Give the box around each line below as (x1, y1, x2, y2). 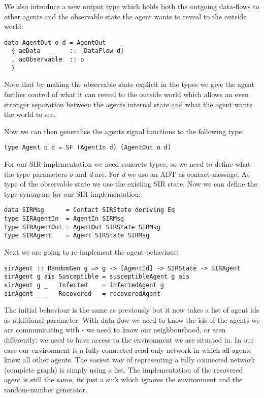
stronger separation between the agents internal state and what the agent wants (4, 99, 252, 109)
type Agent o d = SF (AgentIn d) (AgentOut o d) (4, 144, 172, 151)
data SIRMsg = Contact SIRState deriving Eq (4, 206, 175, 214)
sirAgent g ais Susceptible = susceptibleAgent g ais (4, 273, 190, 281)
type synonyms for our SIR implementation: (4, 188, 141, 199)
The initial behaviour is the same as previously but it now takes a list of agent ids (4, 304, 259, 315)
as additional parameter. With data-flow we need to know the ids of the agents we (4, 314, 260, 325)
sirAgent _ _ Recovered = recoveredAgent (4, 290, 160, 297)
